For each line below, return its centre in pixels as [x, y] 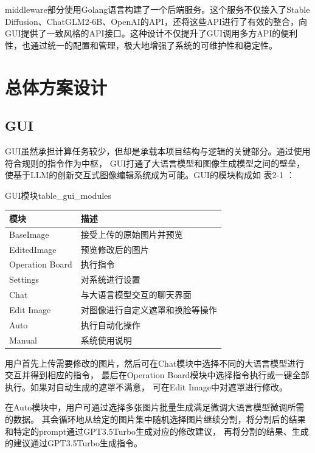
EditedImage [33, 249]
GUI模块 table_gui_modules [58, 195]
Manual [23, 340]
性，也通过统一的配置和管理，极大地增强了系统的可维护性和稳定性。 [141, 45]
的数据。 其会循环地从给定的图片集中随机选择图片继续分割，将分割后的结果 [155, 419]
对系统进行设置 [110, 279]
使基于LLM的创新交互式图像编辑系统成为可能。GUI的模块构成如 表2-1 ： [150, 175]
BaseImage [29, 234]
